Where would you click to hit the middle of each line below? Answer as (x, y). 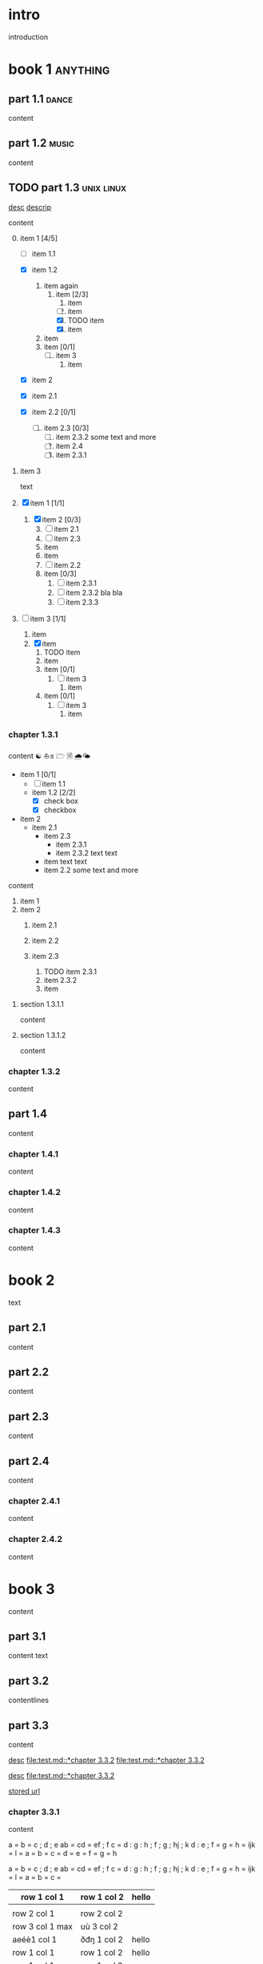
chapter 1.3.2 (34, 1071)
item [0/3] (60, 574)
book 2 (32, 1280)
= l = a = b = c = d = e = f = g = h (63, 1853)
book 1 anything (59, 69)
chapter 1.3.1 (33, 734)
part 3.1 (27, 1636)
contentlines (29, 1700)
